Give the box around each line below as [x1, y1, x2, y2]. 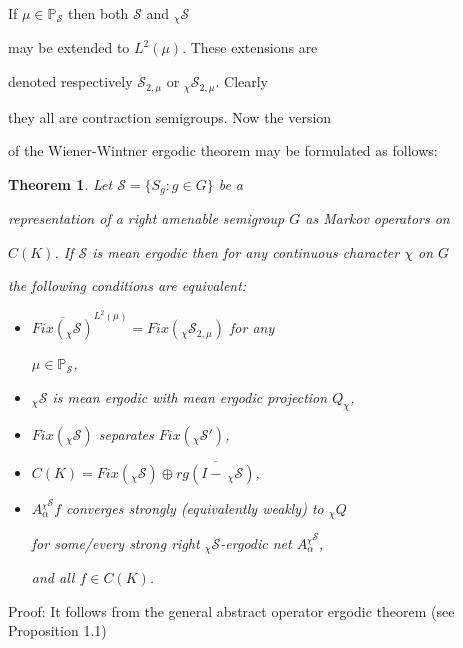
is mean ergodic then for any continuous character [92, 241, 400, 262]
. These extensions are [182, 37, 318, 58]
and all [31, 567, 75, 588]
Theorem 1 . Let [8, 173, 113, 194]
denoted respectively [8, 71, 133, 92]
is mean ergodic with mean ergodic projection [52, 386, 328, 407]
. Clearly [215, 71, 269, 92]
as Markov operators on [305, 208, 450, 229]
